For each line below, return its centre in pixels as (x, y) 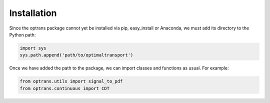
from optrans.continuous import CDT (65, 88)
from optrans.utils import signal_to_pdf (71, 81)
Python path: (22, 34)
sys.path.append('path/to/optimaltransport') (76, 55)
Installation (33, 13)
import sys (33, 48)
